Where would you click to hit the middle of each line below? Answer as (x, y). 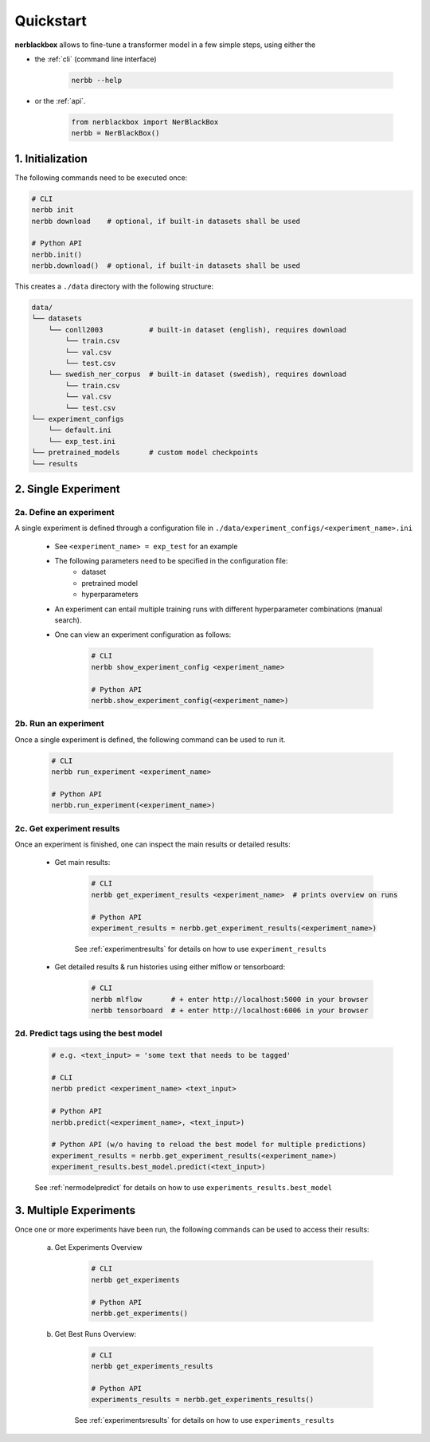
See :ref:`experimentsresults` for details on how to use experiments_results (204, 1420)
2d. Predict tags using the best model (88, 1034)
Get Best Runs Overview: (96, 1334)
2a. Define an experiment (64, 512)
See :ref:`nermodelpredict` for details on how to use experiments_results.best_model (184, 1188)
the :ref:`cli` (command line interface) (96, 59)
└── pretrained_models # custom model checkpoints (145, 453)
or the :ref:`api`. (60, 100)
